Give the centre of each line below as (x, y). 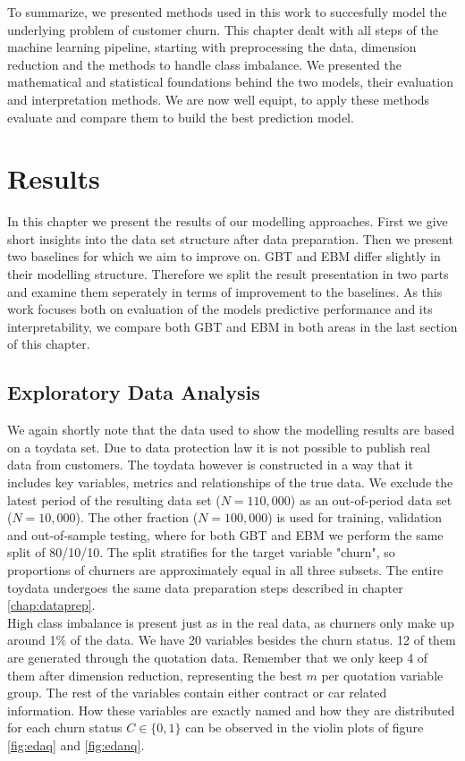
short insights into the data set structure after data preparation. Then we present (230, 238)
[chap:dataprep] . (51, 605)
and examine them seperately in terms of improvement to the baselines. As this (225, 291)
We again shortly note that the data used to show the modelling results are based (231, 430)
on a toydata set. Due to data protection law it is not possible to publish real (219, 447)
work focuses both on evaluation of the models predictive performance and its (220, 309)
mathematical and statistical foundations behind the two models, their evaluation (230, 82)
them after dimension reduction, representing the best (155, 675)
